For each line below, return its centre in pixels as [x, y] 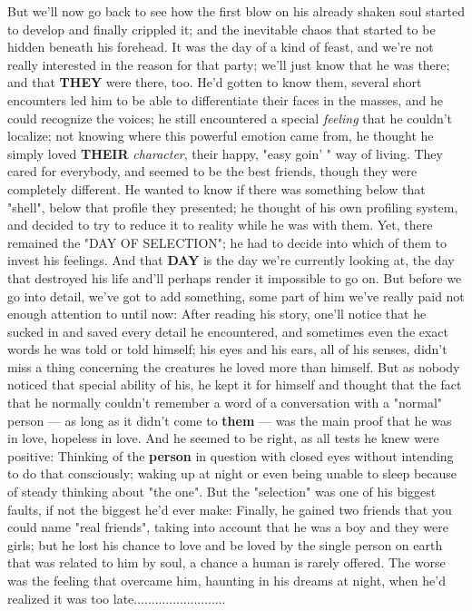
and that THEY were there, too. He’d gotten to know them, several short [215, 82]
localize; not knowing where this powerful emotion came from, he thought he [221, 136]
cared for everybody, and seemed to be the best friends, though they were [212, 171]
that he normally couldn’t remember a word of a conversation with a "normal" [225, 403]
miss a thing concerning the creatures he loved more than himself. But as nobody [234, 366]
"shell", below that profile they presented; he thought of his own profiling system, [233, 207]
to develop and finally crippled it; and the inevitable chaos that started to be [221, 29]
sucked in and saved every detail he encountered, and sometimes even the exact [228, 331]
